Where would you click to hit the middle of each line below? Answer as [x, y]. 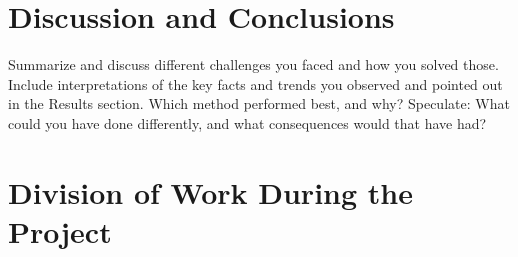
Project [60, 230]
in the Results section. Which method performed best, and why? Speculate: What [259, 103]
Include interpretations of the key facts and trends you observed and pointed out [255, 83]
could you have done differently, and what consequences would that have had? [247, 122]
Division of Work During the [210, 191]
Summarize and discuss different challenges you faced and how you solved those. [253, 64]
